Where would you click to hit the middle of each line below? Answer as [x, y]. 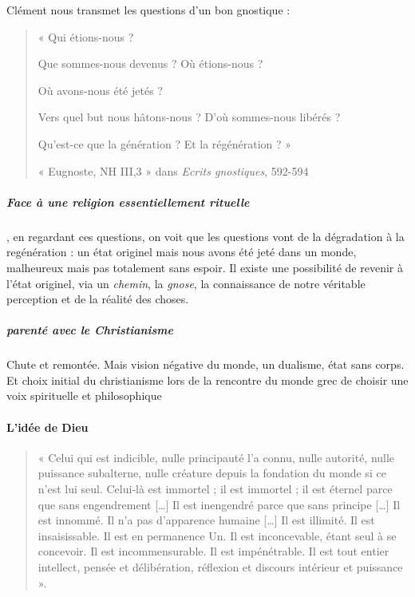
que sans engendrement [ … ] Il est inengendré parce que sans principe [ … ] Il [219, 504]
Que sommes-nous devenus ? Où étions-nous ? [150, 63]
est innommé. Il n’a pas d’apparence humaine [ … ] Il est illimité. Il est [206, 520]
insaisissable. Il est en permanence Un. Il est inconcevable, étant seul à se [217, 535]
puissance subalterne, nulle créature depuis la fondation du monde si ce [212, 473]
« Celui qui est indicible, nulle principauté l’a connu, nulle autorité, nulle [216, 457]
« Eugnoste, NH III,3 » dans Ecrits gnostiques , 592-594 [173, 170]
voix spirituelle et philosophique [84, 395]
